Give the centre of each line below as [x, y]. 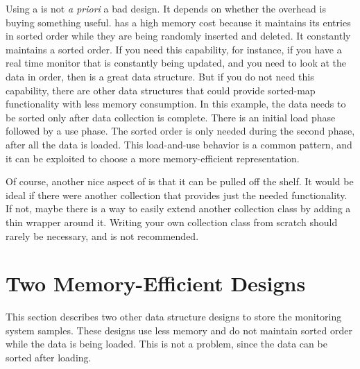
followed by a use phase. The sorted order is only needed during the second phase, [180, 131]
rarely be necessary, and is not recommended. [102, 235]
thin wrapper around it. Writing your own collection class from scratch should [172, 222]
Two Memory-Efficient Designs [156, 283]
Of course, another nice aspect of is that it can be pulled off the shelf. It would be [180, 181]
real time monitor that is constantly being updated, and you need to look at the [176, 63]
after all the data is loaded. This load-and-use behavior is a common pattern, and [179, 144]
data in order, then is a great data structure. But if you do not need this [160, 76]
